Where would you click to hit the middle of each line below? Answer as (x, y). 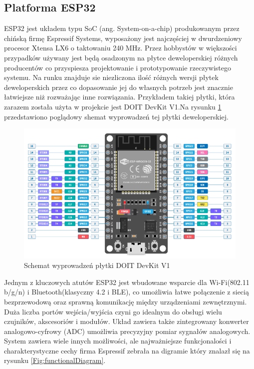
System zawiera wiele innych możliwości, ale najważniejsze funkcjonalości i (118, 341)
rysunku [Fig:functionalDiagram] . (55, 360)
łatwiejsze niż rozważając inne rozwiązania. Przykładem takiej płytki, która (120, 97)
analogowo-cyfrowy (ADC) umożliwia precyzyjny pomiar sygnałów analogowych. (127, 331)
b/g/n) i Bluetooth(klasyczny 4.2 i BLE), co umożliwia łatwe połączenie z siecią (127, 292)
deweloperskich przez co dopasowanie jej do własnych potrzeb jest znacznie (119, 87)
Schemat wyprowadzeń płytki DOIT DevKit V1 (97, 265)
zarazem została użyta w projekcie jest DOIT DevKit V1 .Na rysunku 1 (113, 106)
